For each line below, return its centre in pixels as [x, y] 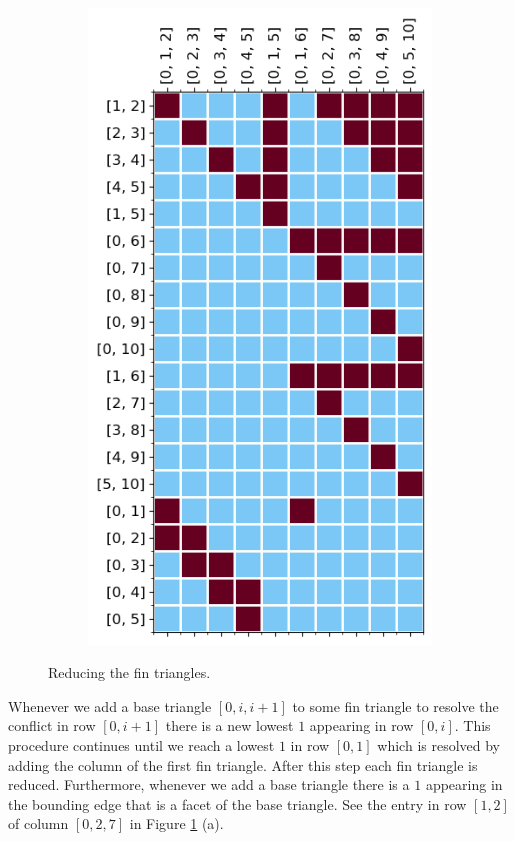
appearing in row [361, 725]
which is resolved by [439, 744]
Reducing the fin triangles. [129, 672]
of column [38, 823]
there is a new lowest [229, 725]
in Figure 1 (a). [176, 823]
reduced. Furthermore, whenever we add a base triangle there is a [209, 784]
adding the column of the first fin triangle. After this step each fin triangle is [243, 764]
